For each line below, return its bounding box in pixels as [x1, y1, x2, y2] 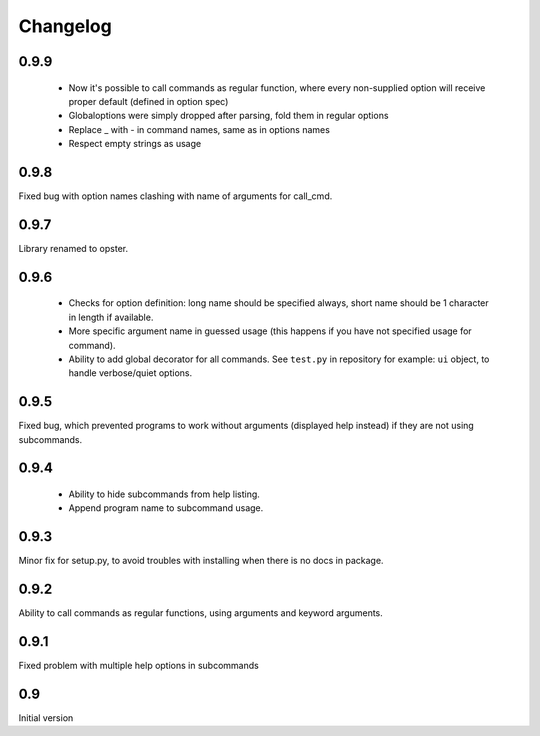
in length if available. [68, 311, 154, 323]
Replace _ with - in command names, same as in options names [68, 123, 330, 135]
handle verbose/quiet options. [68, 367, 193, 379]
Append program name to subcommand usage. [68, 502, 264, 514]
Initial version [18, 712, 74, 724]
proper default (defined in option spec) [68, 95, 229, 107]
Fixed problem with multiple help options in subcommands [18, 660, 259, 672]
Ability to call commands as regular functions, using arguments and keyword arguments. [18, 607, 384, 619]
